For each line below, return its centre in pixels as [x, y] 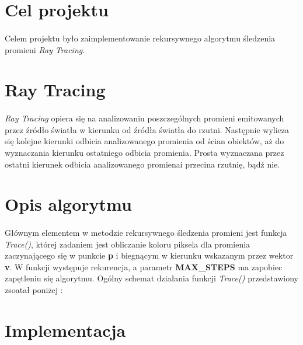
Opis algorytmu [68, 204]
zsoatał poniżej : [34, 290]
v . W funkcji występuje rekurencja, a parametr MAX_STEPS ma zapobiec [144, 266]
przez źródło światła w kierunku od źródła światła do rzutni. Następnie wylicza [147, 129]
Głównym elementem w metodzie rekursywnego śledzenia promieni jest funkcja [146, 233]
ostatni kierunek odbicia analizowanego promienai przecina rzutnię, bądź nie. [142, 164]
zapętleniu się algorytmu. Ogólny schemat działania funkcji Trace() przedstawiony [152, 278]
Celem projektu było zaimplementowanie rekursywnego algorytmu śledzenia [140, 38]
